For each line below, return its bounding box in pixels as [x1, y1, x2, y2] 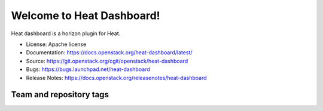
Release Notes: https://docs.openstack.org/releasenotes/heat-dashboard [26, 74, 207, 81]
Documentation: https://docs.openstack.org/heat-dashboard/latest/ [26, 49, 193, 56]
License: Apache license [26, 41, 87, 48]
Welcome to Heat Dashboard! [11, 9, 161, 22]
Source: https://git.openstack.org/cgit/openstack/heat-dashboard [26, 57, 188, 64]
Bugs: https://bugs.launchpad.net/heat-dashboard [26, 66, 150, 73]
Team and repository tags [11, 90, 109, 100]
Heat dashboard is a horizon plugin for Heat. [11, 30, 121, 37]
